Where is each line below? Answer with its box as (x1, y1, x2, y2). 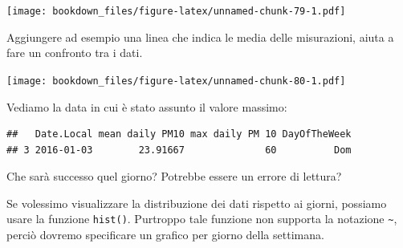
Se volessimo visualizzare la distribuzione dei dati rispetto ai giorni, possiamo (6, 194, 387, 211)
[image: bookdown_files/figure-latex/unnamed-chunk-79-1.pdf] (6, 6, 346, 17)
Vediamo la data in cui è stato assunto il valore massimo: (6, 98, 287, 115)
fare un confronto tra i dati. (6, 44, 143, 61)
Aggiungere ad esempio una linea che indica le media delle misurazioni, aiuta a (6, 28, 394, 45)
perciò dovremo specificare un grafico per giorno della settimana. (6, 226, 324, 243)
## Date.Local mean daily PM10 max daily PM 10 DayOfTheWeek (6, 128, 352, 140)
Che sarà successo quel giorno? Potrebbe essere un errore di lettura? (6, 168, 342, 185)
